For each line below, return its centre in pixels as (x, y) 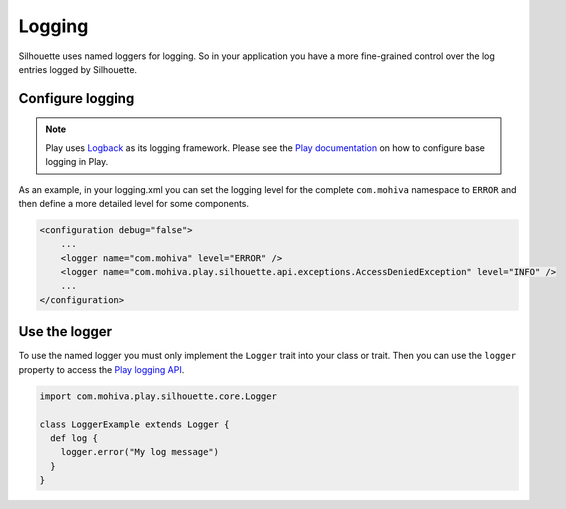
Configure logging (76, 98)
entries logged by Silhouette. (78, 69)
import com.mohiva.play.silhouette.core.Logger (158, 396)
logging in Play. (77, 162)
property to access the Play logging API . (101, 369)
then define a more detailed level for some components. (134, 203)
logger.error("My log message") (140, 452)
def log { (74, 438)
